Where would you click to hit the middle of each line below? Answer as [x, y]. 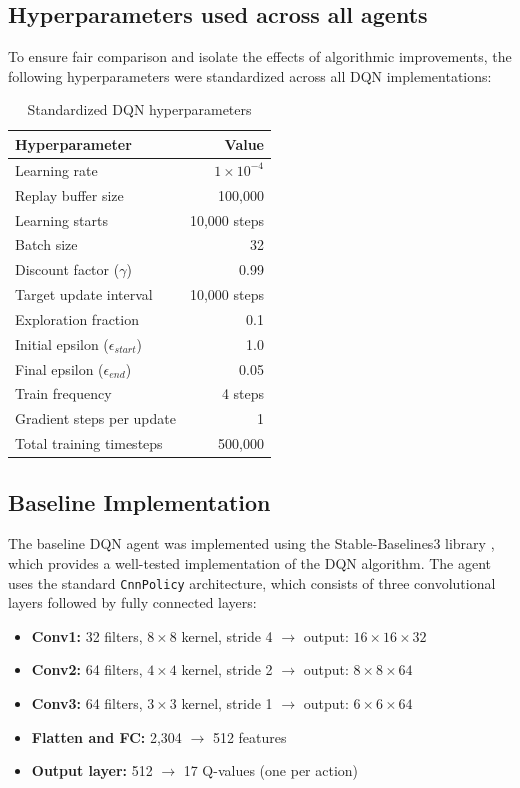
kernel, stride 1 [227, 703]
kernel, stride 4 [227, 635]
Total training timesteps [89, 443]
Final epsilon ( [59, 368]
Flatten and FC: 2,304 [106, 736]
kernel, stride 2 [227, 669]
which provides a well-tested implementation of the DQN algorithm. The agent [250, 563]
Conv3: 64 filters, [87, 703]
